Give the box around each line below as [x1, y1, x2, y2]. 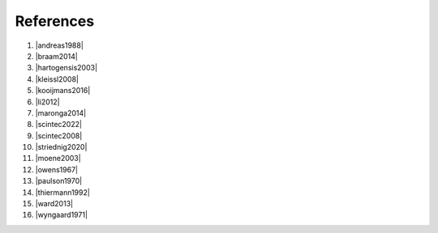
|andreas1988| [35, 40, 84, 50]
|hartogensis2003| [35, 63, 97, 73]
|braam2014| [35, 51, 79, 61]
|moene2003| [35, 154, 81, 163]
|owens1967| [35, 164, 79, 174]
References [15, 12, 95, 30]
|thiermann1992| [35, 187, 91, 197]
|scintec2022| [35, 120, 83, 129]
